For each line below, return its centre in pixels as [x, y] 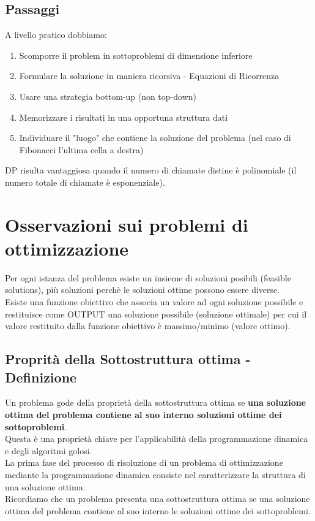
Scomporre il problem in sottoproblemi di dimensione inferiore [136, 55]
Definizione [41, 377]
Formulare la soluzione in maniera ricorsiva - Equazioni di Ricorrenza [149, 76]
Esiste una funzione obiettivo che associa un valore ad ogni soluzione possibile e [154, 302]
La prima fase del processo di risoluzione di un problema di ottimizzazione [144, 462]
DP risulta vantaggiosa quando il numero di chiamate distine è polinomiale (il [151, 170]
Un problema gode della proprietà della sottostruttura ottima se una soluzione [156, 402]
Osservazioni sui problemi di [127, 224]
